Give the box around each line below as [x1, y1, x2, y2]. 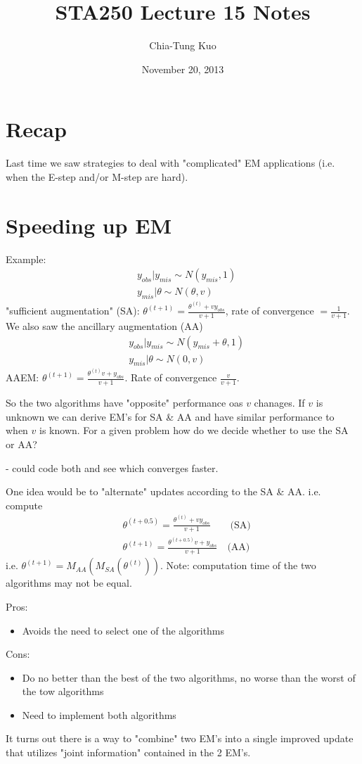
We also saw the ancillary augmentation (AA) [6, 318, 203, 333]
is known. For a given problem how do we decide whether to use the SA [39, 423, 349, 438]
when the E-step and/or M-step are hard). [6, 169, 188, 184]
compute [6, 497, 43, 512]
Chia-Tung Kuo [149, 38, 216, 53]
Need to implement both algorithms [22, 707, 176, 722]
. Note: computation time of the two [160, 558, 316, 573]
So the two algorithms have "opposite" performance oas [6, 395, 243, 410]
